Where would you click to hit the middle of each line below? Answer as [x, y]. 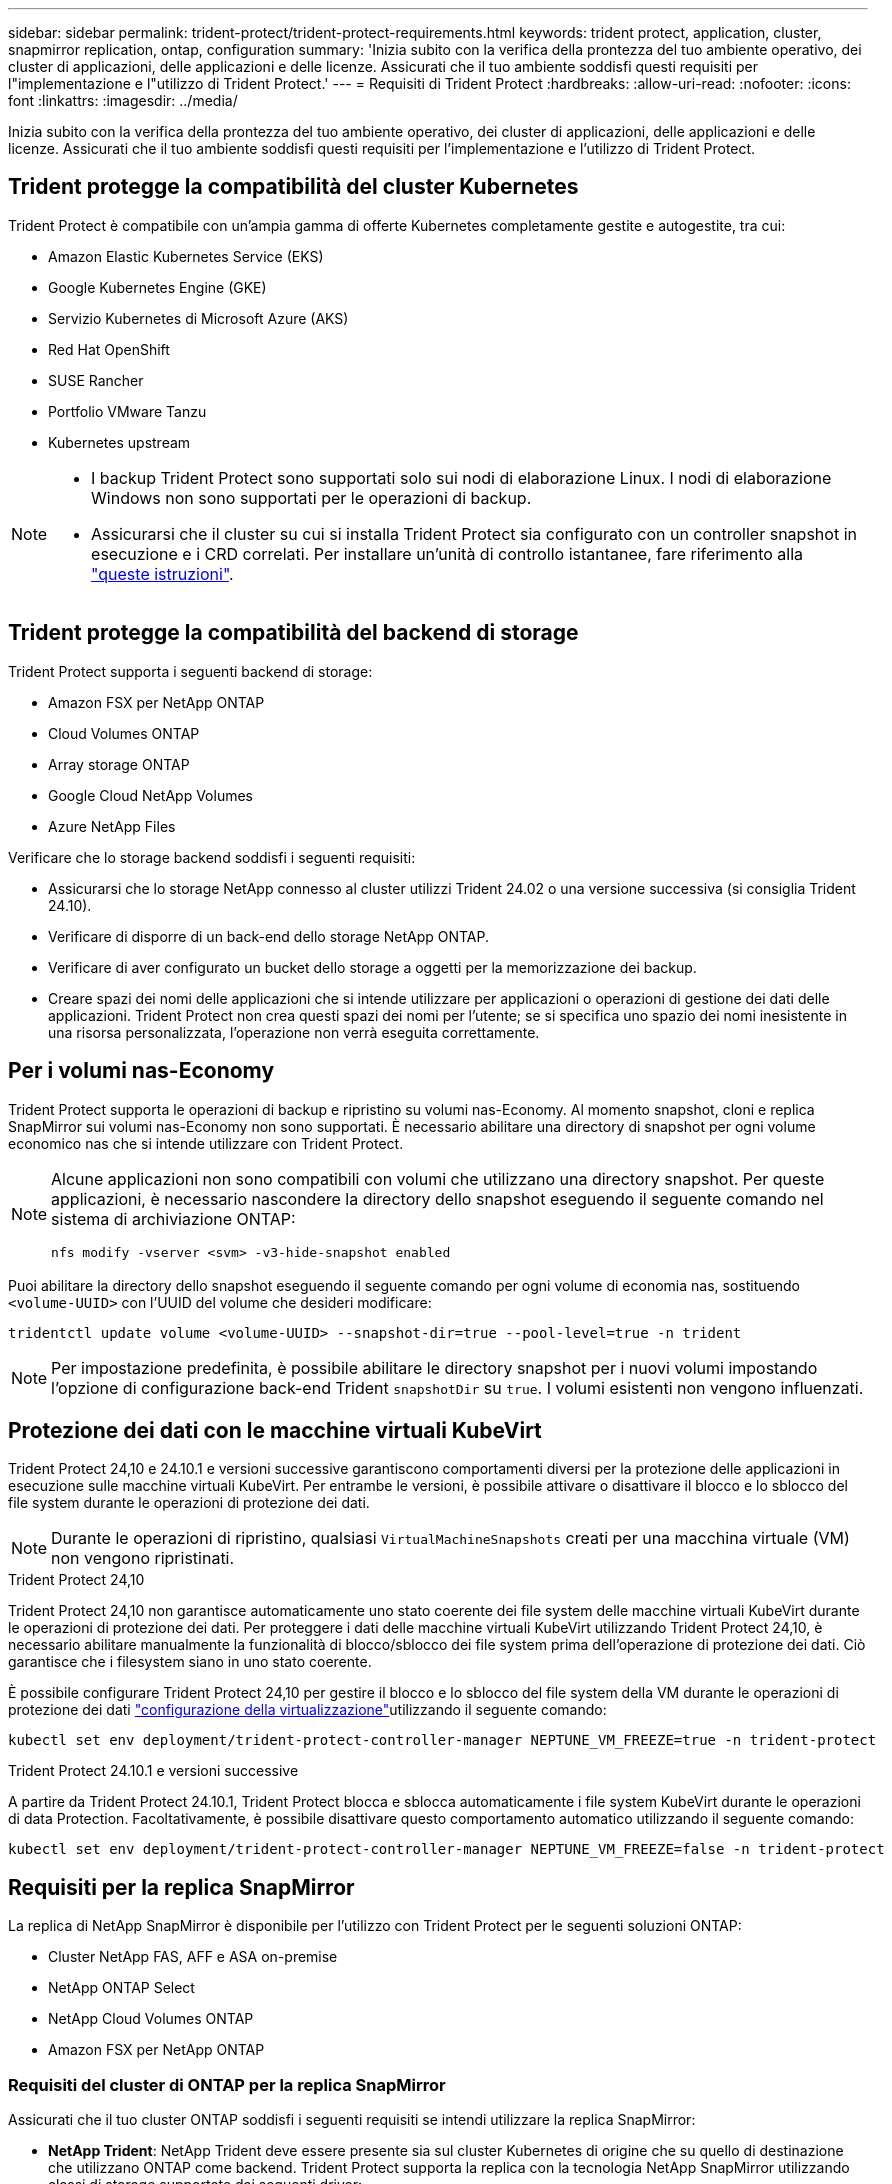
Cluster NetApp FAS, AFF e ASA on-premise [193, 1957]
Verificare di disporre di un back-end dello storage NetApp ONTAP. [269, 936]
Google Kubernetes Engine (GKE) [157, 287]
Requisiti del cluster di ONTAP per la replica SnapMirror [227, 2084]
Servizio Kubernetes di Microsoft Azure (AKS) [198, 318]
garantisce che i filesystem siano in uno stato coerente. [190, 1662]
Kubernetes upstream [119, 442]
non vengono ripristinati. [143, 1558]
